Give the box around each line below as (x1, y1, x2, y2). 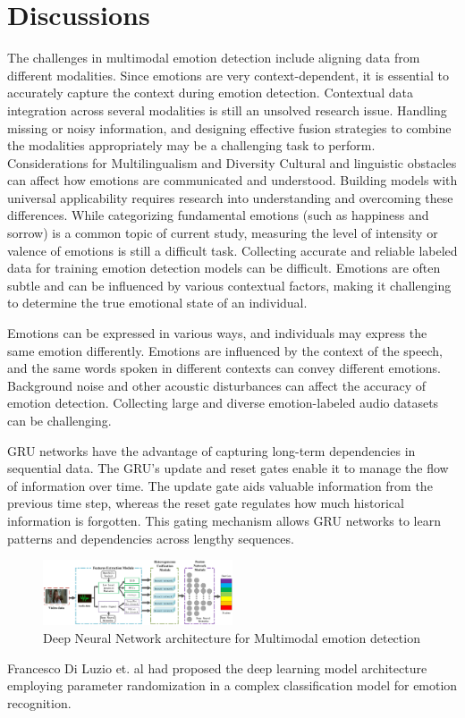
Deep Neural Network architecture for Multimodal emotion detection (43, 629, 420, 647)
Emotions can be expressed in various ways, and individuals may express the (7, 324, 427, 342)
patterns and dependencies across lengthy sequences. (7, 528, 294, 547)
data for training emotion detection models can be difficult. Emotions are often (7, 258, 441, 277)
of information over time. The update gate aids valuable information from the (7, 476, 433, 494)
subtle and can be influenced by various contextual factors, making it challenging (7, 275, 452, 294)
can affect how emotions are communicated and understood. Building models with (7, 171, 458, 190)
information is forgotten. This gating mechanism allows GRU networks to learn (7, 511, 441, 529)
